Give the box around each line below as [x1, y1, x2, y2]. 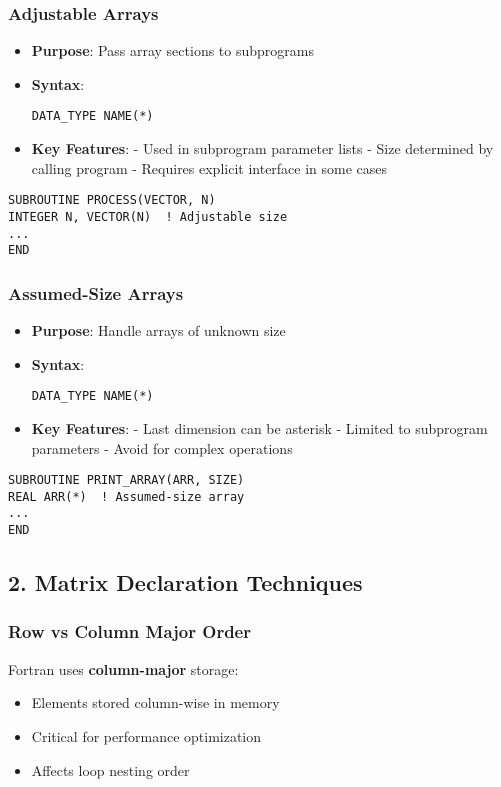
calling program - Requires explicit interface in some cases [31, 157, 388, 178]
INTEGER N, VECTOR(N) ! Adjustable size [8, 209, 288, 224]
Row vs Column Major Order [8, 619, 251, 644]
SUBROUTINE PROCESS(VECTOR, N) [8, 193, 216, 208]
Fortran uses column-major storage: [8, 658, 239, 679]
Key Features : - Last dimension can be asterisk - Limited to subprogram [31, 417, 488, 438]
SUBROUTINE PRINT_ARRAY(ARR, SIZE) [8, 473, 245, 488]
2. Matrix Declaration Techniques [8, 567, 363, 598]
